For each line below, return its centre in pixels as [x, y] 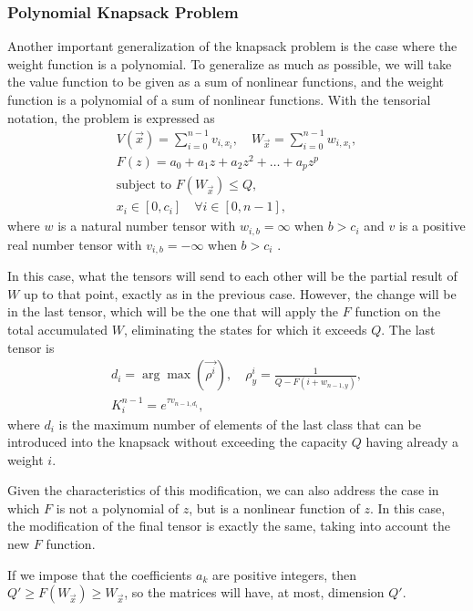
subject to [144, 186]
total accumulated [58, 330]
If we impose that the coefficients [100, 574]
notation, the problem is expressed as [111, 117]
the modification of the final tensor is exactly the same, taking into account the [229, 526]
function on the [398, 311]
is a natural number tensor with [147, 226]
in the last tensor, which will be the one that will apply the [173, 311]
